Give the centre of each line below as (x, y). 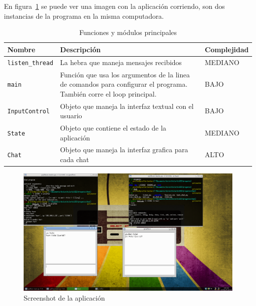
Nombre (21, 49)
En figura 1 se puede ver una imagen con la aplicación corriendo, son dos (114, 6)
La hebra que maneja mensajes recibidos (121, 62)
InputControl (29, 112)
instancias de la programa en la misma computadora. (84, 16)
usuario (71, 116)
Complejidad (227, 49)
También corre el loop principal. (108, 93)
